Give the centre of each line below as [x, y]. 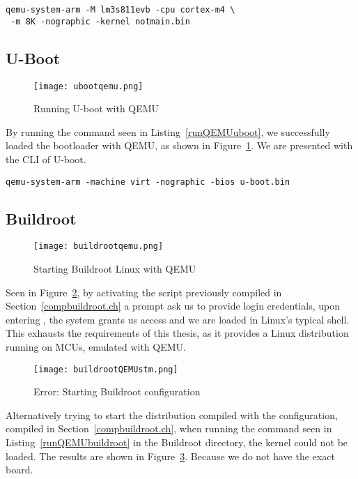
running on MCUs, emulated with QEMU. [96, 347]
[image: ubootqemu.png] [88, 86]
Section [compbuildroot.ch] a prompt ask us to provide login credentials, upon [173, 306]
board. [20, 470]
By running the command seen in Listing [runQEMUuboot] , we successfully [168, 131]
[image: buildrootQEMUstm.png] [106, 369]
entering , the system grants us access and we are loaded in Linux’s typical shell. [178, 319]
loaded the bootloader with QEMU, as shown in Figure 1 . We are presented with [179, 145]
